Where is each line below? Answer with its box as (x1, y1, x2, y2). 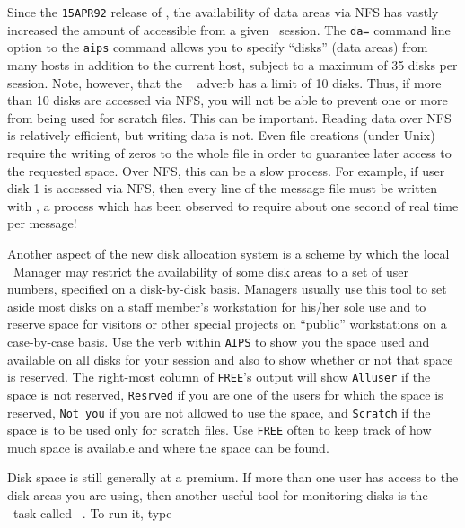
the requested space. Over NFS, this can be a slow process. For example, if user (7, 161, 445, 180)
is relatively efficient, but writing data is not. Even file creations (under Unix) (7, 126, 435, 145)
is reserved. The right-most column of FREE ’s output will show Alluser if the (7, 367, 431, 386)
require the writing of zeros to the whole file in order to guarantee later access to (7, 144, 452, 162)
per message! (7, 214, 77, 233)
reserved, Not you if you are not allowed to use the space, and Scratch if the (7, 402, 431, 421)
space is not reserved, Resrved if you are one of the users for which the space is (7, 384, 443, 403)
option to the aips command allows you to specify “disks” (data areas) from (7, 38, 428, 57)
